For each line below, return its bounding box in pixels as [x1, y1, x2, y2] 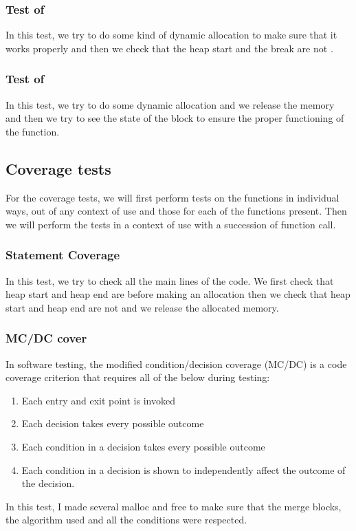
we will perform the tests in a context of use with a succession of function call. [5, 217, 336, 231]
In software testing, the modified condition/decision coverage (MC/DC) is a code [5, 356, 347, 371]
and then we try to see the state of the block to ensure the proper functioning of [5, 111, 344, 125]
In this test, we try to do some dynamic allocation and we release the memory [5, 97, 335, 111]
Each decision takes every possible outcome [21, 416, 204, 431]
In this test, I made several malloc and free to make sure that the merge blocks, [5, 499, 342, 513]
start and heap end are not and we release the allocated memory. [5, 300, 279, 314]
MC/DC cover [5, 329, 87, 347]
